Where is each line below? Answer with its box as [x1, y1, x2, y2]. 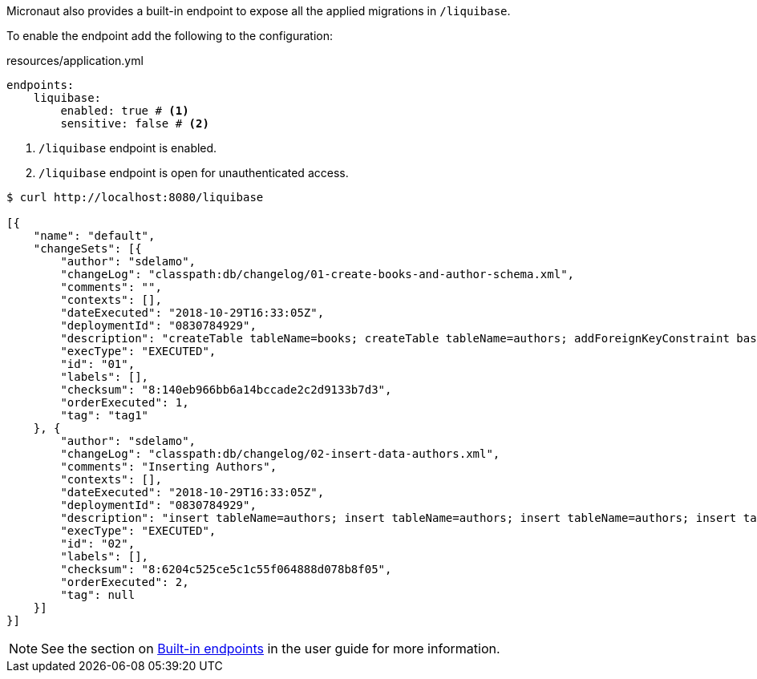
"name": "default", [33, 229, 156, 242]
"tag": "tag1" [60, 409, 149, 422]
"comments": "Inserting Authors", [60, 460, 277, 473]
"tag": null [60, 588, 136, 601]
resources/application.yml [6, 54, 144, 67]
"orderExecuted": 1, [60, 396, 189, 409]
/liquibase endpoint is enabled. [38, 141, 217, 155]
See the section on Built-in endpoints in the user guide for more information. [41, 641, 500, 657]
